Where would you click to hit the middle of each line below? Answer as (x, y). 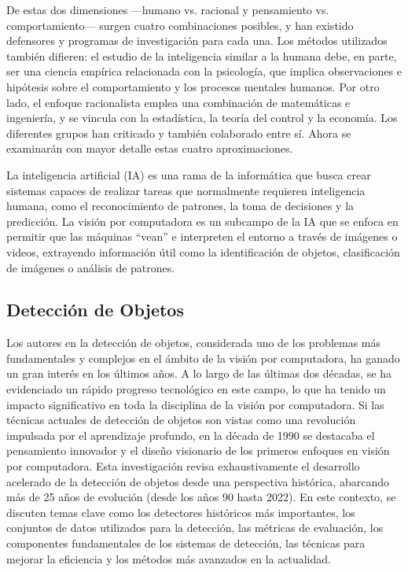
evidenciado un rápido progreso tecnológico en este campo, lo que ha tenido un (196, 389)
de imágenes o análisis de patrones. (91, 267)
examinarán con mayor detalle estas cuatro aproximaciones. (150, 148)
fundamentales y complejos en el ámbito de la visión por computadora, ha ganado (203, 358)
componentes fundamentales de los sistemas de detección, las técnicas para (186, 543)
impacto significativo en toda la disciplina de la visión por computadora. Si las (195, 404)
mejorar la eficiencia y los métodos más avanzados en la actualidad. (169, 558)
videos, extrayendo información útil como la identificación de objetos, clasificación (203, 251)
